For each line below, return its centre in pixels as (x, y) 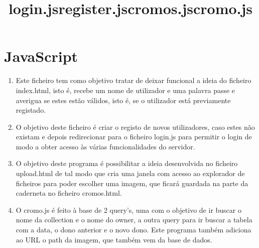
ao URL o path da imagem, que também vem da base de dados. (114, 239)
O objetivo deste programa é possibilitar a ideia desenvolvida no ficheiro (127, 163)
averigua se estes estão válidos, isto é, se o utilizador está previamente (123, 100)
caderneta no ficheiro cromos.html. (69, 193)
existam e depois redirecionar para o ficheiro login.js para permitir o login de (134, 137)
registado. (31, 110)
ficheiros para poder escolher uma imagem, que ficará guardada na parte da (132, 183)
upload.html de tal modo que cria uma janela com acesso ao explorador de (130, 173)
